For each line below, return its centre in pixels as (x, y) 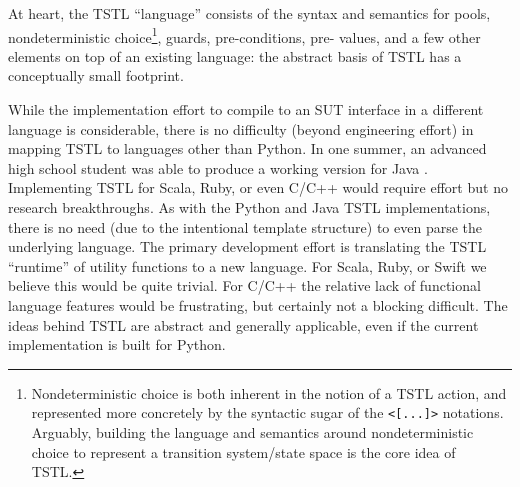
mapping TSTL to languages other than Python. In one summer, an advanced (247, 148)
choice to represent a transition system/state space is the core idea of (243, 451)
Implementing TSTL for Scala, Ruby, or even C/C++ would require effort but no (258, 187)
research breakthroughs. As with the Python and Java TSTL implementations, (249, 207)
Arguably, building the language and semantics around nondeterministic (252, 432)
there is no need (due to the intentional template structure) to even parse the (245, 226)
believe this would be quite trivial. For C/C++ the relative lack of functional (244, 285)
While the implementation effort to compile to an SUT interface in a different (246, 109)
